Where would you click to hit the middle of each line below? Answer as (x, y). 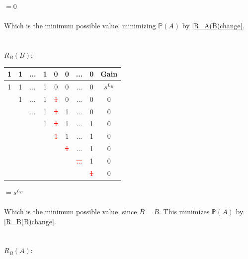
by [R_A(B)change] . (213, 26)
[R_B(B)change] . (30, 221)
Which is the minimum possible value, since (71, 212)
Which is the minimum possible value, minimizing (80, 26)
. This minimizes (184, 212)
